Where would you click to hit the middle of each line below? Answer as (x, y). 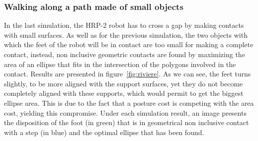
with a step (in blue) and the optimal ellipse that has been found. (104, 132)
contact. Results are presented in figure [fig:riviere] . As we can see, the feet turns (128, 74)
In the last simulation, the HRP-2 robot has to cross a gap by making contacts (124, 25)
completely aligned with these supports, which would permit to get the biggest (124, 93)
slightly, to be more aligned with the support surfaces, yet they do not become (124, 83)
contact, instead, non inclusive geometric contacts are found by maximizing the (125, 54)
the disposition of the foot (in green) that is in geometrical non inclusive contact (127, 122)
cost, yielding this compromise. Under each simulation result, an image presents (125, 112)
